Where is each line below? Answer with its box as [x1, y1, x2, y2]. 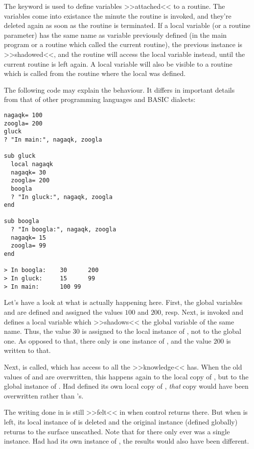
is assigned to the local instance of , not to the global [82, 326, 241, 336]
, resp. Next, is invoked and [161, 306, 243, 317]
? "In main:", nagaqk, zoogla [4, 136, 102, 143]
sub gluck [4, 152, 36, 160]
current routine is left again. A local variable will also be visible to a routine [4, 58, 232, 69]
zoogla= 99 [11, 242, 46, 249]
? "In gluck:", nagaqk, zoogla [11, 193, 113, 200]
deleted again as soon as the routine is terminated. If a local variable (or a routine [4, 20, 251, 30]
